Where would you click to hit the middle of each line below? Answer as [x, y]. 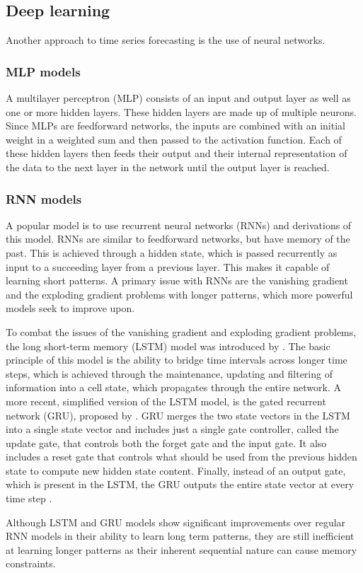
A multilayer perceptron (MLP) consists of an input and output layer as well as [178, 98]
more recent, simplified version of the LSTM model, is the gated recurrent [166, 401]
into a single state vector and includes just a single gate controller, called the [172, 429]
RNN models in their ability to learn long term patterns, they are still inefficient [180, 536]
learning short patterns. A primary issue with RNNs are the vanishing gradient [177, 280]
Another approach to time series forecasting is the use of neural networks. [166, 40]
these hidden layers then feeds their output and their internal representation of [177, 153]
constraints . [31, 563]
